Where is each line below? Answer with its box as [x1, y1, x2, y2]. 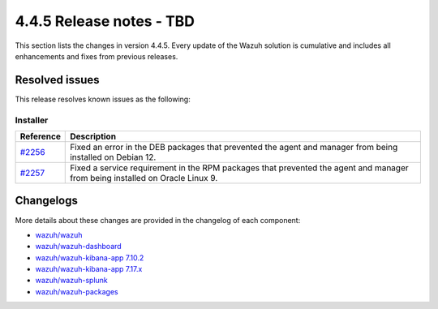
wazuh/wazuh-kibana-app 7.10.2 [35, 252, 144, 263]
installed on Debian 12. [70, 151, 157, 162]
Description [70, 131, 117, 142]
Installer [15, 114, 49, 126]
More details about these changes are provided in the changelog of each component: [15, 215, 301, 225]
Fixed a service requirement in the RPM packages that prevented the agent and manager [70, 162, 409, 174]
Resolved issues [15, 73, 101, 87]
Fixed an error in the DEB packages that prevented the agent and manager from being [70, 141, 398, 152]
